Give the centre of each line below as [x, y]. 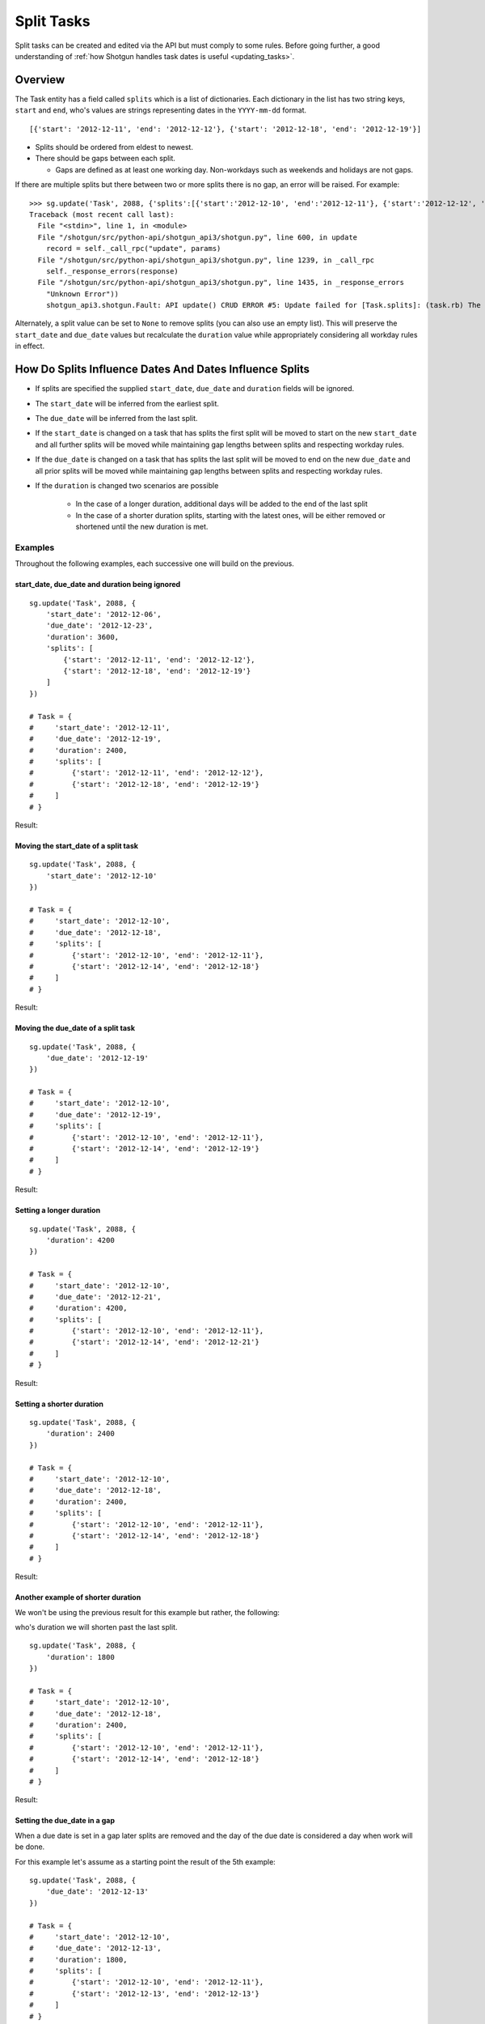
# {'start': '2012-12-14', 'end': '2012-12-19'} [145, 1149]
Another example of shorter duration [78, 1597]
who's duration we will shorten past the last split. [96, 1626]
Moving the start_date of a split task [77, 846]
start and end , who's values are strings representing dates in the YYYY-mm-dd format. [161, 110]
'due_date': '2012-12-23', [99, 626]
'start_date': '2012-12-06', [103, 614]
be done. [30, 1847]
